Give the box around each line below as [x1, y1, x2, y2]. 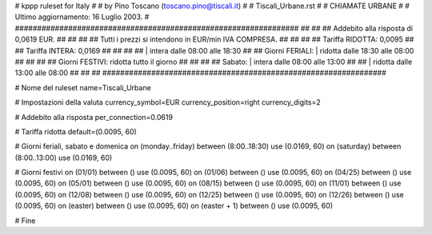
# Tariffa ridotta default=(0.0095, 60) [14, 126, 138, 136]
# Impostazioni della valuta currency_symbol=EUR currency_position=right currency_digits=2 [14, 98, 322, 107]
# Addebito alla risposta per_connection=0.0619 [14, 112, 174, 121]
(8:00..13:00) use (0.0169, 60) [14, 153, 113, 162]
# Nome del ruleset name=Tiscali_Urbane [14, 82, 151, 92]
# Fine [14, 216, 36, 225]
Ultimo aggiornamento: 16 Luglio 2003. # [14, 12, 150, 22]
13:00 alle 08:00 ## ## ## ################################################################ [14, 68, 387, 78]
